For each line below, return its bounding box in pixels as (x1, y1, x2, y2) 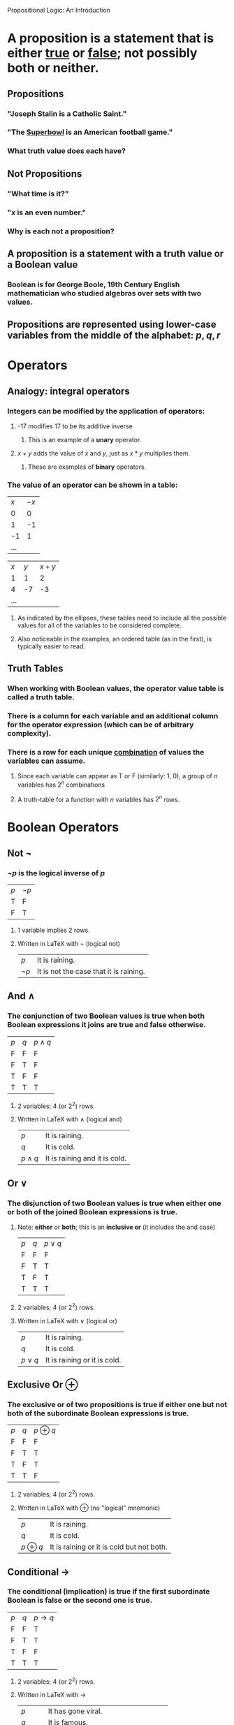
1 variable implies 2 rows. (17, 926, 90, 935)
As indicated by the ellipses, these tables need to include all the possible (17, 614, 227, 623)
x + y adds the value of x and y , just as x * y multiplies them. (17, 449, 191, 458)
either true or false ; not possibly (7, 45, 198, 61)
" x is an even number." (7, 208, 87, 217)
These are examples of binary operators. (27, 463, 147, 471)
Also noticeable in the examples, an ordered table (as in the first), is (17, 635, 212, 643)
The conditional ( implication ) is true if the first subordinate (7, 1587, 210, 1596)
